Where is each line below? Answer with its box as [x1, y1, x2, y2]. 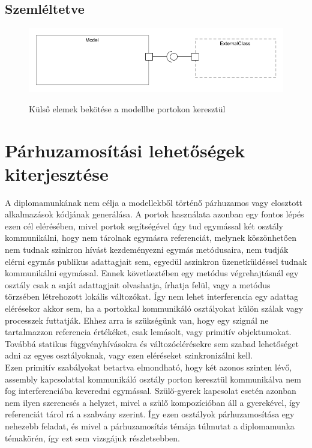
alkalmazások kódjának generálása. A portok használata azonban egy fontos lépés [5, 208, 304, 220]
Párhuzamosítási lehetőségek [5, 138, 245, 162]
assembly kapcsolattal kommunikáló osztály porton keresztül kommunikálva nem [5, 372, 301, 385]
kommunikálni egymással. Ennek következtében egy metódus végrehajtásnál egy [5, 267, 299, 279]
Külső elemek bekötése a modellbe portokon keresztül [29, 102, 226, 115]
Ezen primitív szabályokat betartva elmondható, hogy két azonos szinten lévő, [5, 361, 292, 374]
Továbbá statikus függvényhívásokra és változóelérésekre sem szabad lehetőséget [5, 337, 299, 350]
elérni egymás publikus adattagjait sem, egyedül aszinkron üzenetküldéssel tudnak [5, 255, 307, 267]
